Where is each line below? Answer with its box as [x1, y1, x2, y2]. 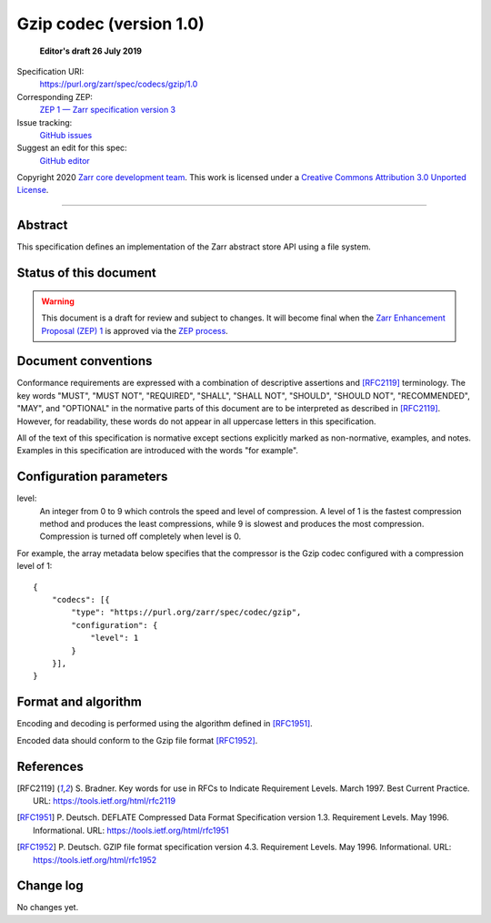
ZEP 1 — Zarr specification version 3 [39, 105, 176, 116]
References [16, 758, 84, 774]
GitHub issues [39, 129, 93, 140]
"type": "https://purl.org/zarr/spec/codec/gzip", [71, 607, 302, 618]
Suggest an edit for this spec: [16, 142, 127, 154]
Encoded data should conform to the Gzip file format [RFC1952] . [16, 735, 258, 745]
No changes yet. [16, 902, 79, 913]
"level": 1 [90, 633, 139, 644]
